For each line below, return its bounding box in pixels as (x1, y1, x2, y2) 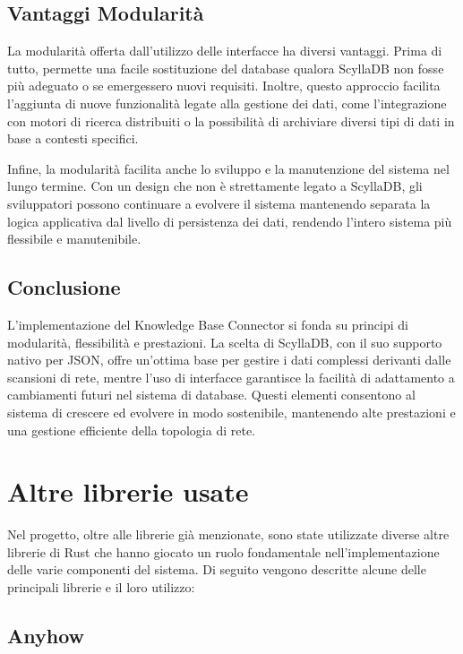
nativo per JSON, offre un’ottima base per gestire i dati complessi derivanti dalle (7, 350, 451, 369)
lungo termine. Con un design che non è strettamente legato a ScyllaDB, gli (7, 176, 423, 195)
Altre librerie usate (7, 473, 249, 510)
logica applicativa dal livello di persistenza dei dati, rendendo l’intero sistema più (7, 211, 452, 230)
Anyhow (7, 621, 85, 649)
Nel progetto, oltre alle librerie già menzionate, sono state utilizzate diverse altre (7, 525, 450, 544)
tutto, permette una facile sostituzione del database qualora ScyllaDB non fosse (7, 58, 444, 77)
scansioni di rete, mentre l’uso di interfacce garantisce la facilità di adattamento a (7, 367, 455, 386)
